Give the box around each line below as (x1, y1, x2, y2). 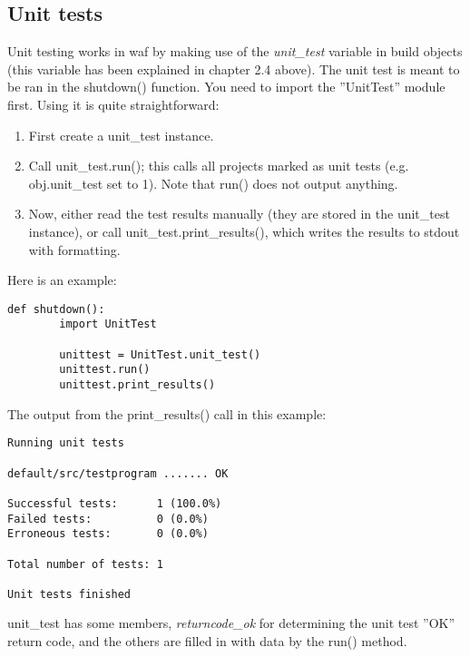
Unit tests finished (7, 587, 132, 601)
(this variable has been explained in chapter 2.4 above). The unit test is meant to (7, 59, 460, 78)
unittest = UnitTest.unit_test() (59, 348, 261, 361)
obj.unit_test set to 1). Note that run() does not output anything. (28, 173, 398, 192)
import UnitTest (59, 318, 157, 331)
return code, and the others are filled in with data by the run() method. (7, 632, 407, 651)
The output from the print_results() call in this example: (7, 404, 327, 423)
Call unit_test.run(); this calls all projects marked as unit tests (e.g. (28, 156, 409, 175)
